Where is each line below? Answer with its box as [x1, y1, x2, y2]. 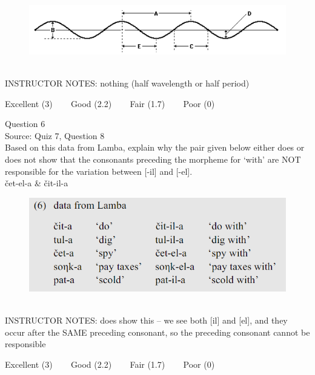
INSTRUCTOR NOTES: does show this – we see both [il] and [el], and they [5, 314, 288, 327]
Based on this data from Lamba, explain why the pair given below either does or [5, 141, 305, 154]
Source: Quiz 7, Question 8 [5, 129, 105, 142]
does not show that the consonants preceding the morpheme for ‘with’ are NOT [5, 153, 301, 166]
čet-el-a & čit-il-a [5, 177, 68, 189]
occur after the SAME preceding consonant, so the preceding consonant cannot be [5, 325, 310, 338]
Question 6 [5, 117, 45, 130]
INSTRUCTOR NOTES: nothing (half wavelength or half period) [5, 77, 250, 90]
